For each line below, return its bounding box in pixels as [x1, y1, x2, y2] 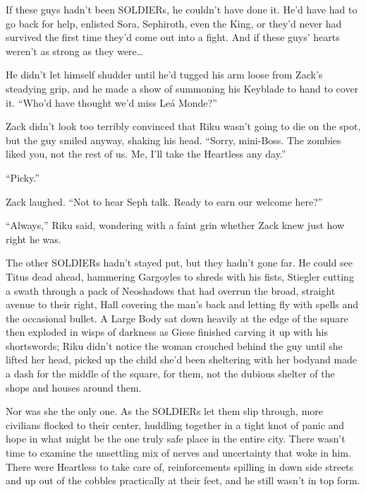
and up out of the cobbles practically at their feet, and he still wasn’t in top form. [6, 473, 360, 488]
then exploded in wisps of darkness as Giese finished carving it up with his [6, 324, 328, 339]
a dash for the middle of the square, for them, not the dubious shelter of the [6, 366, 335, 381]
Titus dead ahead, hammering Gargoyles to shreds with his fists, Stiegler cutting [6, 269, 354, 283]
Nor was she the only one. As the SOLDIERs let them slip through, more [6, 404, 324, 418]
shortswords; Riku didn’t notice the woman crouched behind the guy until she [6, 338, 343, 353]
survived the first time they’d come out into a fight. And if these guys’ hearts [6, 30, 340, 45]
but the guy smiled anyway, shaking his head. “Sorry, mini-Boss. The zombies [6, 132, 341, 147]
